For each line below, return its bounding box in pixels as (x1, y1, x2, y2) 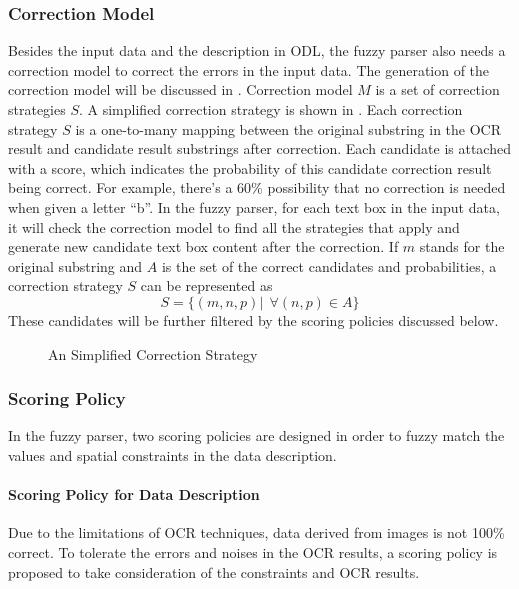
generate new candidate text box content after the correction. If (8, 236, 399, 257)
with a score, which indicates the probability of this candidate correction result (8, 157, 492, 178)
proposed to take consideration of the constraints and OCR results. (8, 561, 420, 582)
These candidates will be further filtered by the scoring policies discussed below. (8, 309, 499, 330)
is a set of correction (375, 79, 500, 100)
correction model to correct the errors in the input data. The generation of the (8, 59, 490, 80)
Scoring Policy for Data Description (8, 484, 260, 505)
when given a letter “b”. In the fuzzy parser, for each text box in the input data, (8, 196, 500, 217)
